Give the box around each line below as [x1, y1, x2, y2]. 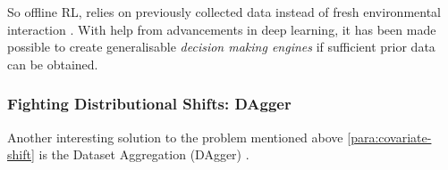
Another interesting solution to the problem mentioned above [7, 127, 343, 146]
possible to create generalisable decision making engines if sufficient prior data [7, 37, 435, 56]
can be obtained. [7, 54, 98, 73]
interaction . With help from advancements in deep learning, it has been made [7, 20, 436, 38]
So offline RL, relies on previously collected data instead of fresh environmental [7, 3, 442, 20]
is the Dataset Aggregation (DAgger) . [38, 145, 249, 164]
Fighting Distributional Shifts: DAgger [7, 93, 292, 115]
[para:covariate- [347, 127, 432, 146]
